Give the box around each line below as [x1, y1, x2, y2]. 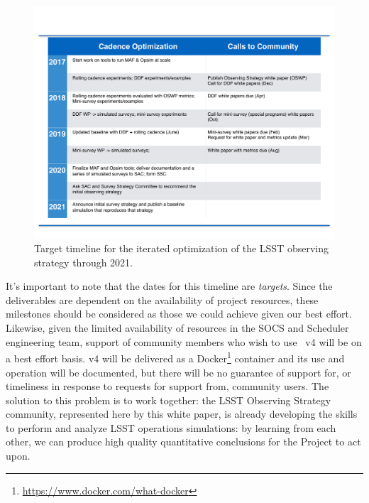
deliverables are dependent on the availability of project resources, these [6, 292, 319, 307]
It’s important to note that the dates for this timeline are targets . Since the [6, 278, 333, 293]
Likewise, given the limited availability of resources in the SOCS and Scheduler [6, 320, 349, 335]
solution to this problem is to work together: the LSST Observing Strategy [6, 392, 331, 407]
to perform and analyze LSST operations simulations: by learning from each [6, 420, 336, 435]
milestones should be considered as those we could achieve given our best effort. [6, 306, 352, 321]
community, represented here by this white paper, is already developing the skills [6, 406, 358, 421]
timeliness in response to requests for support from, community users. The [6, 379, 329, 394]
